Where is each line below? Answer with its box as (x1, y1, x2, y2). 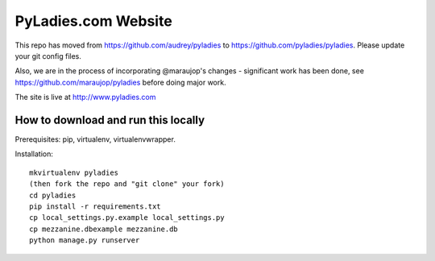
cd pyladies (29, 190, 77, 200)
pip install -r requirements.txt (29, 201, 161, 211)
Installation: (14, 149, 54, 159)
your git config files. (14, 51, 82, 60)
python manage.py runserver (29, 236, 140, 245)
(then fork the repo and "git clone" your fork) (29, 180, 225, 188)
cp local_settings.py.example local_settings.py (29, 213, 225, 222)
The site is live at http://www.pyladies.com (14, 93, 156, 102)
